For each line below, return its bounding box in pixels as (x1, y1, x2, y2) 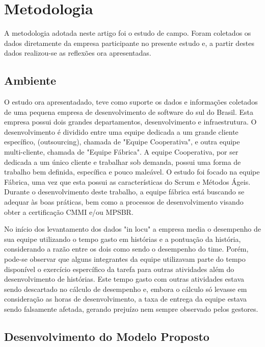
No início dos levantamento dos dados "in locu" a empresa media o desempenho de (4, 224, 261, 234)
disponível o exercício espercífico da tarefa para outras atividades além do (4, 263, 234, 274)
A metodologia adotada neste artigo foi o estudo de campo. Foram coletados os (4, 28, 251, 38)
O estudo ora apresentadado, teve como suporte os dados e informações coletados (4, 96, 258, 107)
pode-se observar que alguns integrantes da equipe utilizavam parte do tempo (4, 254, 246, 264)
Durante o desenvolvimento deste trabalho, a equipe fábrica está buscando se (4, 186, 245, 197)
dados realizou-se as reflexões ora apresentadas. (4, 47, 151, 58)
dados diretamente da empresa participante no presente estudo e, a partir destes (4, 37, 255, 48)
